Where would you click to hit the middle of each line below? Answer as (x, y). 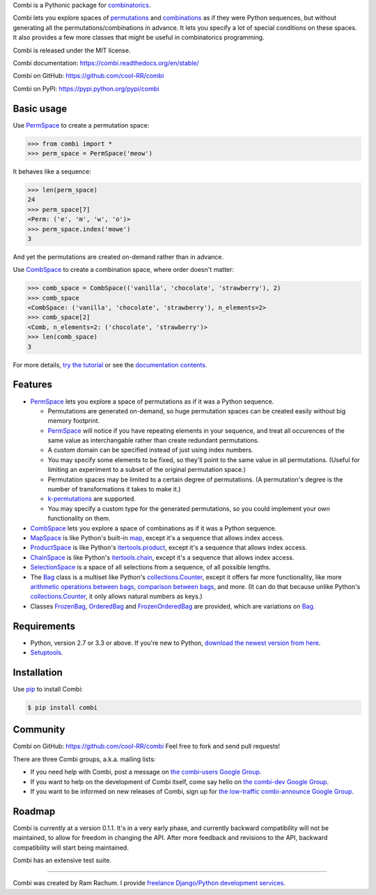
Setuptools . (47, 652)
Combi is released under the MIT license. (72, 50)
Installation (38, 672)
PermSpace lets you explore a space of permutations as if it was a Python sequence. (152, 401)
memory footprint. (74, 421)
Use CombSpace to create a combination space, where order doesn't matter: (124, 270)
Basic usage (40, 108)
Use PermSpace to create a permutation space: (81, 125)
